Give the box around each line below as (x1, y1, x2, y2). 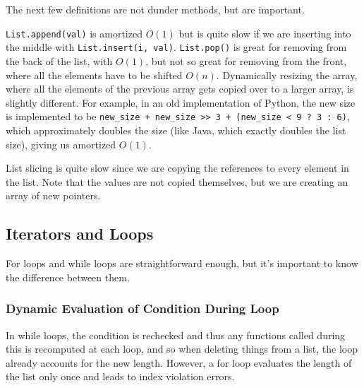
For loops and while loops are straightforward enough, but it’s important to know (6, 256, 358, 271)
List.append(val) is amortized (6, 25, 142, 40)
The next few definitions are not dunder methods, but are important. (6, 2, 305, 16)
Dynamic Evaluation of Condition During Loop (6, 300, 279, 317)
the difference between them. (6, 269, 130, 284)
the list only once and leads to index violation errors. (6, 369, 235, 384)
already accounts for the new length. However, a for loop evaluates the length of (6, 355, 352, 370)
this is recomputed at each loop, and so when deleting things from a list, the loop (6, 341, 358, 356)
